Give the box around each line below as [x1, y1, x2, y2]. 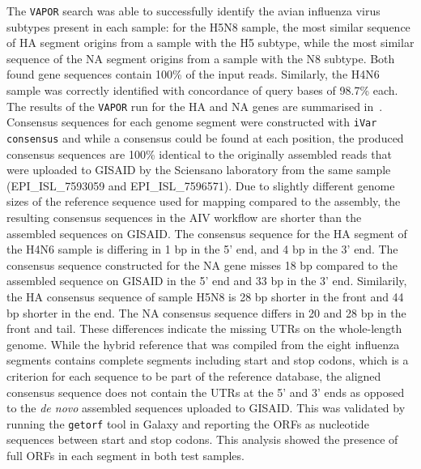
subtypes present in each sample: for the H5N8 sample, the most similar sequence [6, 18, 410, 35]
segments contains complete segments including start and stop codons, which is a [6, 352, 409, 369]
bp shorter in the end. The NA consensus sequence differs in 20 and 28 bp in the [6, 304, 406, 321]
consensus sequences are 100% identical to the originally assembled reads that [6, 145, 392, 162]
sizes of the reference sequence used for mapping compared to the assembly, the [6, 193, 401, 210]
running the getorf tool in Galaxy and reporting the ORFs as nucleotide [6, 415, 369, 432]
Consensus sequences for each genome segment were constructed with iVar [6, 113, 377, 130]
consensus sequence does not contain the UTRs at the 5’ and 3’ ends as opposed [6, 383, 405, 400]
